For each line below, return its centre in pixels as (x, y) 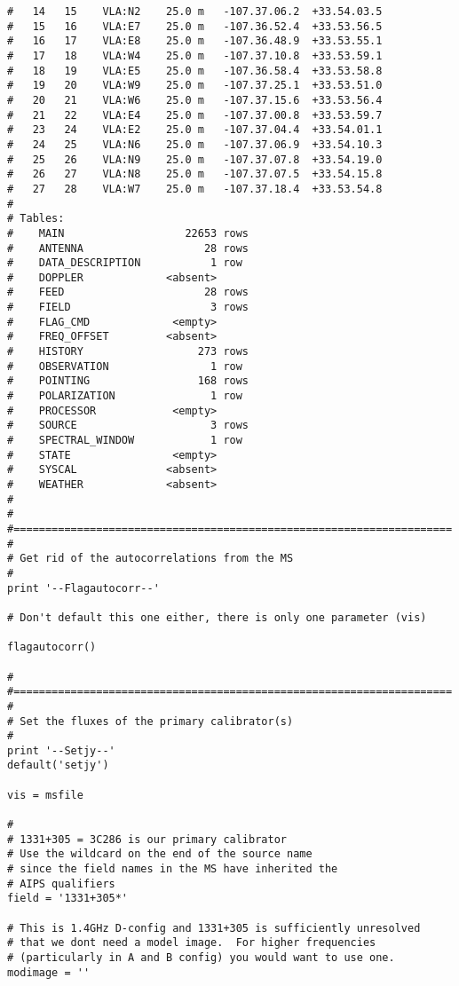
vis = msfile (45, 795)
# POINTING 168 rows (128, 381)
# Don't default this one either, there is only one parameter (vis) (217, 617)
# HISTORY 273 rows (128, 352)
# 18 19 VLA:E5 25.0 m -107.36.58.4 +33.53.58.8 (195, 71)
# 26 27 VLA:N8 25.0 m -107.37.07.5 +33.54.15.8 (195, 174)
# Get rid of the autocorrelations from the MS (150, 559)
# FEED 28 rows (128, 292)
